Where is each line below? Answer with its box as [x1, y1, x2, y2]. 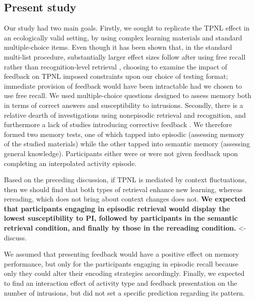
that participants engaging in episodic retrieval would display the [4, 203, 230, 213]
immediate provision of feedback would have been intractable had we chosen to [4, 80, 242, 91]
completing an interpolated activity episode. [4, 158, 137, 168]
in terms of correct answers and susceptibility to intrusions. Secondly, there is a [4, 100, 243, 110]
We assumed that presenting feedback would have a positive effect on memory [4, 249, 239, 259]
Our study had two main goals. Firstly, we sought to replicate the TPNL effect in [4, 23, 250, 33]
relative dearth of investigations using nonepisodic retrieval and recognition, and [4, 109, 246, 120]
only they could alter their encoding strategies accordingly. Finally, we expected [4, 268, 245, 278]
